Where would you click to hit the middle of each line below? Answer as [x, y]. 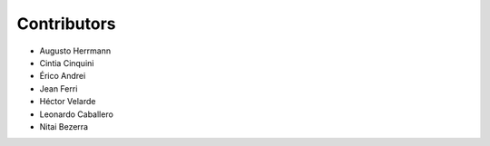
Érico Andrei [63, 76]
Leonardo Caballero [76, 114]
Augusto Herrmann [75, 51]
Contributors [67, 24]
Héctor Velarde [68, 102]
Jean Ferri [59, 88]
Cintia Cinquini [67, 63]
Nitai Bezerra [64, 126]
